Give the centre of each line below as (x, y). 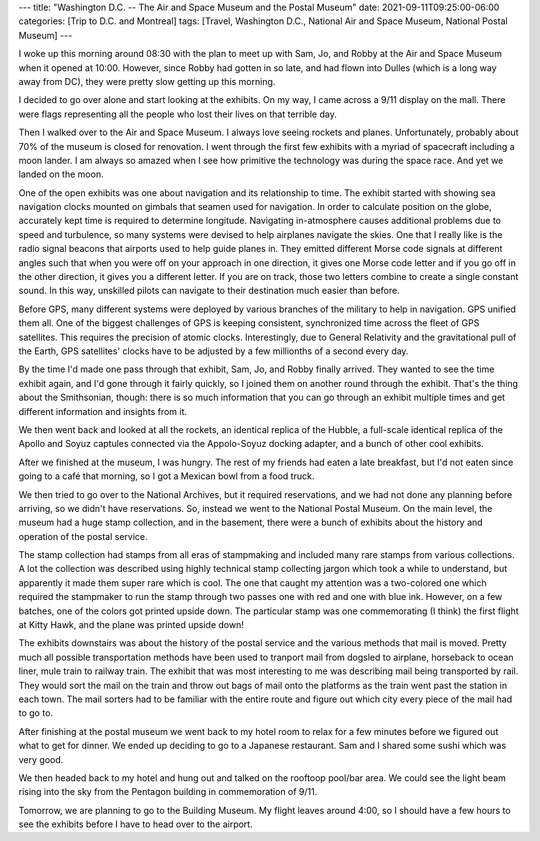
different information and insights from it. (103, 411)
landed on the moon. (61, 174)
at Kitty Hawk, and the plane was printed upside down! (131, 625)
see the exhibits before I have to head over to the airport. (136, 824)
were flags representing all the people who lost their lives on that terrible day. (177, 114)
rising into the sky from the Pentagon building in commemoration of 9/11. (168, 792)
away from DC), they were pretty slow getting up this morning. (147, 81)
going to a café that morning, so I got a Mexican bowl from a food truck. (166, 476)
